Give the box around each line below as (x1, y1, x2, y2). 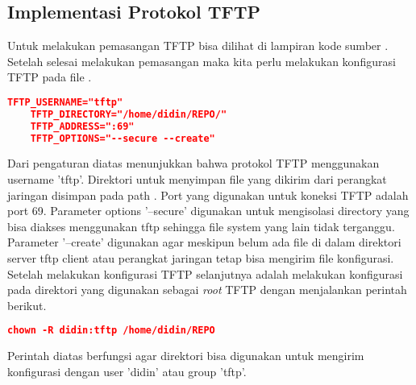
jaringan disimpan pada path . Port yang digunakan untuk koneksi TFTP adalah (7, 186, 409, 203)
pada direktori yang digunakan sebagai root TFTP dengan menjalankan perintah (7, 281, 407, 298)
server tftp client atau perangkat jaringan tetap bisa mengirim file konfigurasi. (7, 250, 394, 267)
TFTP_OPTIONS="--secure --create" (30, 132, 215, 144)
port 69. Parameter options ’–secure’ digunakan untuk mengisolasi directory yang (7, 202, 410, 219)
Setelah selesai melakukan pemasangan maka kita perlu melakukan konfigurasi (7, 52, 396, 69)
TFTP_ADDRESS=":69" (30, 120, 135, 132)
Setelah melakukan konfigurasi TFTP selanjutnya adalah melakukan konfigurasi (7, 265, 403, 282)
